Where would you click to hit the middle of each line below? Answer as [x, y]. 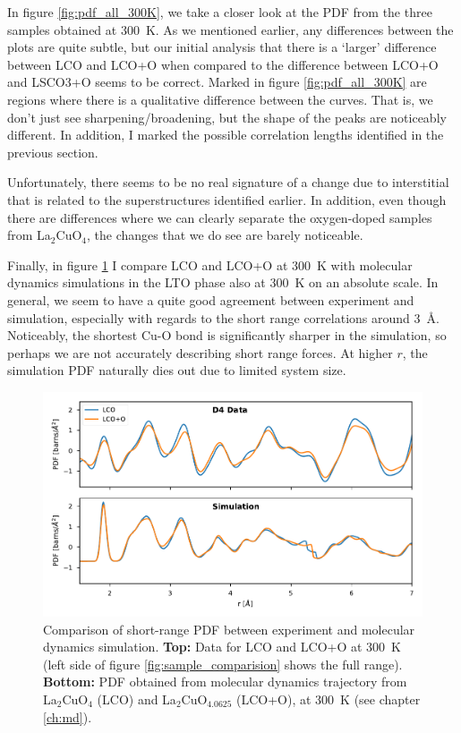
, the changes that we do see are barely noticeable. [225, 235]
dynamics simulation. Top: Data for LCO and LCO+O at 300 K [222, 647]
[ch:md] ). [68, 716]
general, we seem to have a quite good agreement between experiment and [211, 299]
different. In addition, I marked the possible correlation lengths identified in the [226, 135]
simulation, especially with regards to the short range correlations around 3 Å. [223, 317]
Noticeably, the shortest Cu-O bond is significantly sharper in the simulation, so [227, 335]
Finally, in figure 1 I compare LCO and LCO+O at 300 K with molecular [210, 264]
